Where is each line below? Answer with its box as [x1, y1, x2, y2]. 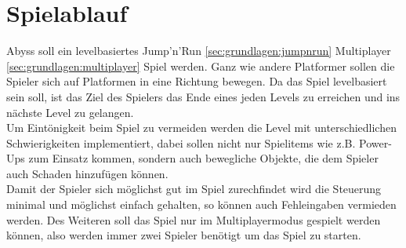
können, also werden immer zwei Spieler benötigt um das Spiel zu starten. [6, 227, 361, 243]
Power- [359, 134, 392, 151]
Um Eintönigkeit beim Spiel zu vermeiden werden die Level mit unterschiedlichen [6, 119, 397, 136]
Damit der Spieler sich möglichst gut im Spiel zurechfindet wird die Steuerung [6, 181, 382, 197]
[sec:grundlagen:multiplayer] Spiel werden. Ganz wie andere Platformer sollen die [6, 57, 395, 74]
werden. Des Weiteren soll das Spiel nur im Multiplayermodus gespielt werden [6, 211, 381, 228]
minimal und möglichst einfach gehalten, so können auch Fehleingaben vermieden [6, 196, 397, 213]
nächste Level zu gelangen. [6, 104, 134, 120]
